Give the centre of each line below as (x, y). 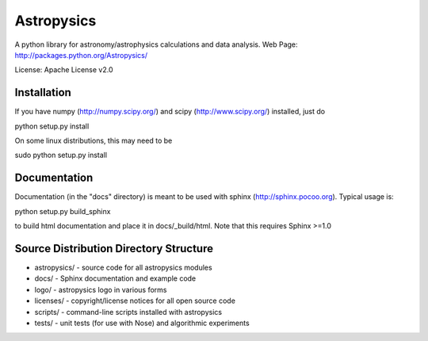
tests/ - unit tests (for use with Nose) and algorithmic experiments (142, 323)
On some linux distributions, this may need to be (94, 141)
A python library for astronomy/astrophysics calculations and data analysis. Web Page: (156, 44)
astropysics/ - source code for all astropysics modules (124, 267)
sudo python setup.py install (61, 155)
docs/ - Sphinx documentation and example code (115, 278)
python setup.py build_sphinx (63, 211)
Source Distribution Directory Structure (114, 249)
